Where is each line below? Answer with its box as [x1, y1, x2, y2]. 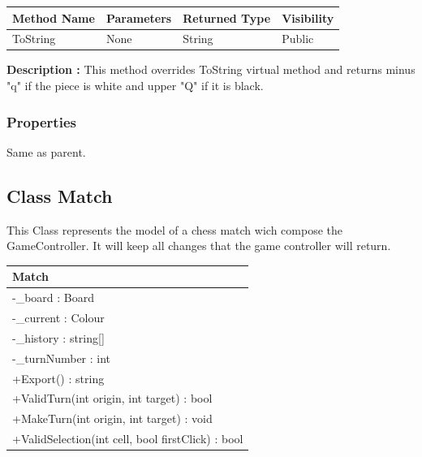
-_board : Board [12, 289, 95, 306]
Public [282, 30, 314, 47]
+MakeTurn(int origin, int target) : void [12, 410, 213, 427]
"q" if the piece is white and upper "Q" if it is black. [6, 77, 264, 94]
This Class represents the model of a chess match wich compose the [6, 221, 342, 238]
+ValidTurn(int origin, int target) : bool [12, 390, 213, 407]
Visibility [282, 9, 334, 26]
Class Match [6, 183, 113, 208]
